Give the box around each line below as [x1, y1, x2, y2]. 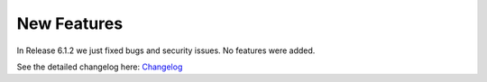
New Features [16, 14, 124, 33]
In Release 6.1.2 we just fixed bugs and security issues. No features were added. [16, 45, 316, 56]
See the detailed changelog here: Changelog [16, 61, 183, 72]
